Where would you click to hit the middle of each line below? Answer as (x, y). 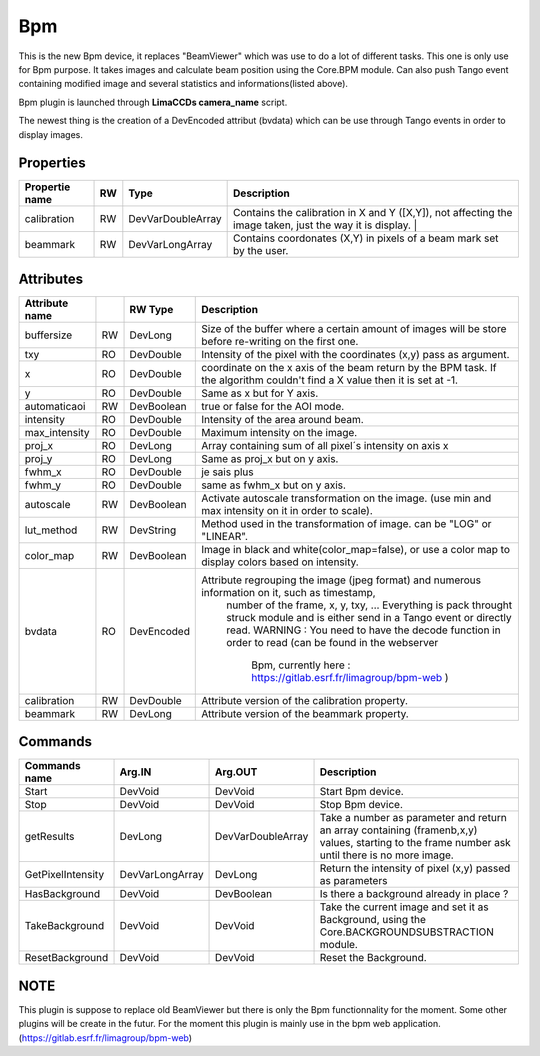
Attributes (51, 278)
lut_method (51, 530)
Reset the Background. (373, 958)
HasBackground (62, 894)
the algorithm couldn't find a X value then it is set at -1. (330, 380)
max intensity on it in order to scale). (287, 510)
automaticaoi (55, 406)
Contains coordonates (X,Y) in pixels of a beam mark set (366, 238)
